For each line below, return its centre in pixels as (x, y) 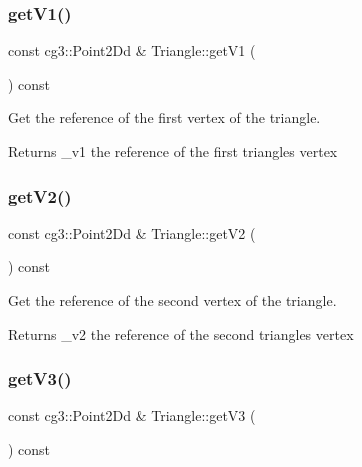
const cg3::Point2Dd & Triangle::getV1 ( (132, 50)
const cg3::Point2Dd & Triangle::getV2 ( (132, 232)
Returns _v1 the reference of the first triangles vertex (173, 151)
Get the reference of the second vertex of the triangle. (172, 300)
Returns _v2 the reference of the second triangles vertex (181, 333)
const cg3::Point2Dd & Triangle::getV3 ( (132, 415)
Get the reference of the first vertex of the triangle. (164, 117)
